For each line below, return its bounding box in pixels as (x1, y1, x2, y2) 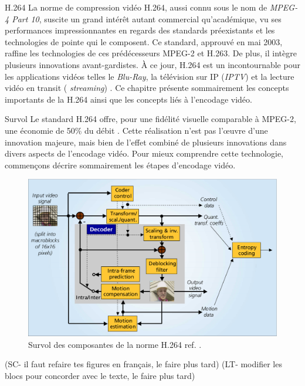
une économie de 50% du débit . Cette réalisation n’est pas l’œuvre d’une (5, 124, 268, 136)
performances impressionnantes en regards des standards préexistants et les (5, 24, 275, 36)
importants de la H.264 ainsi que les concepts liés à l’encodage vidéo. (5, 93, 252, 105)
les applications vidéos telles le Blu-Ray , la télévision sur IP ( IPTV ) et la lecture (5, 70, 294, 82)
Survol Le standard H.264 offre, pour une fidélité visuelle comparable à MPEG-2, (5, 113, 296, 125)
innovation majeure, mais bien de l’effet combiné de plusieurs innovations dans (5, 136, 287, 148)
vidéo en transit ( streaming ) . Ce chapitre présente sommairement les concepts (5, 82, 289, 94)
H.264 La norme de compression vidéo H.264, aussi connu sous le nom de (5, 1, 267, 13)
